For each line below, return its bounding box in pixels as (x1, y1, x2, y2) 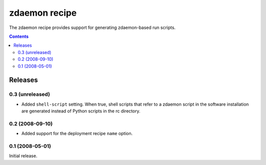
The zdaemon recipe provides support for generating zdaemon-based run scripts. (9, 25, 176, 30)
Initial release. (9, 153, 37, 159)
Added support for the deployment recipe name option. (21, 131, 133, 137)
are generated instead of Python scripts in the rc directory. (21, 108, 140, 114)
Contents (9, 33, 29, 39)
